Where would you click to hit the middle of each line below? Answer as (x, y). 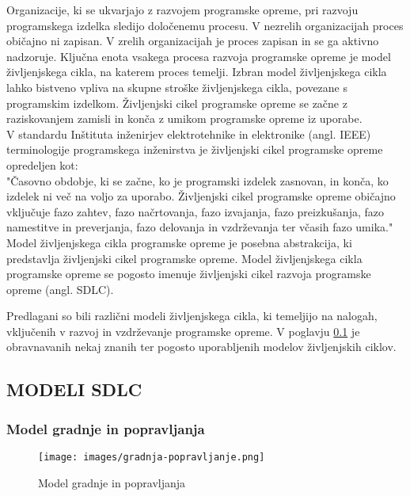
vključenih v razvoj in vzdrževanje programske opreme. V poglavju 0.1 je (183, 331)
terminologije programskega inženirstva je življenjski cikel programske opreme (195, 149)
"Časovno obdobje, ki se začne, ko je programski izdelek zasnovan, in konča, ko (197, 180)
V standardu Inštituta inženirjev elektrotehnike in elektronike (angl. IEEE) (189, 134)
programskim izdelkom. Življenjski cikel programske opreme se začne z (177, 103)
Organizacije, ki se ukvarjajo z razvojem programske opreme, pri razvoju (182, 10)
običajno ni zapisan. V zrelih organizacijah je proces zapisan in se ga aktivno (193, 41)
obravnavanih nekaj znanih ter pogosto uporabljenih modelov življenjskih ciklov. (201, 347)
